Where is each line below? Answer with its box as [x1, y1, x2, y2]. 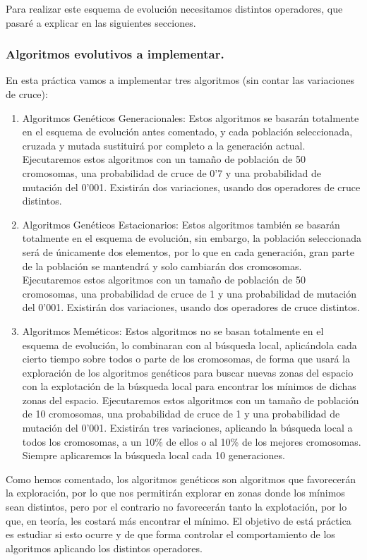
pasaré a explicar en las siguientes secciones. [6, 15, 196, 30]
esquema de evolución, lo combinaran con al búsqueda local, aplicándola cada [22, 337, 357, 352]
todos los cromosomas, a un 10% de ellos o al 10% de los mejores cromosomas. [22, 434, 361, 449]
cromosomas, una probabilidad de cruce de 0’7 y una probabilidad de [22, 165, 321, 180]
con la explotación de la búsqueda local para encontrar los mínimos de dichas [22, 379, 356, 394]
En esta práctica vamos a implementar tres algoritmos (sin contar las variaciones [6, 73, 355, 87]
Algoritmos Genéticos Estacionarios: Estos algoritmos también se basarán [22, 217, 340, 231]
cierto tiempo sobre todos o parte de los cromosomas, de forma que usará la [22, 351, 350, 366]
